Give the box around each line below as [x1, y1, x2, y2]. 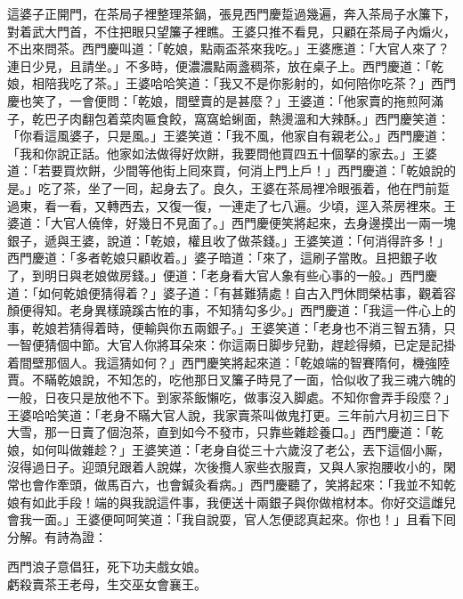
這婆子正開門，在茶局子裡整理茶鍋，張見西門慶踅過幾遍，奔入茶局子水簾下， [7, 4, 456, 22]
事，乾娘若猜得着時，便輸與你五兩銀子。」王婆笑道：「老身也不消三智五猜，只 [7, 318, 456, 336]
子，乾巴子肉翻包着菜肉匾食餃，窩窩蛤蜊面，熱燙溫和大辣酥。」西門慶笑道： [7, 109, 450, 127]
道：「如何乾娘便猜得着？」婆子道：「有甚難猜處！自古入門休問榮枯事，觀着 [7, 283, 443, 302]
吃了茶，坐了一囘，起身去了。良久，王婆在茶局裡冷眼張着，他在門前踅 [37, 178, 450, 197]
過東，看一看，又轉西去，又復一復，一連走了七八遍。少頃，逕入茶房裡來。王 [7, 196, 456, 215]
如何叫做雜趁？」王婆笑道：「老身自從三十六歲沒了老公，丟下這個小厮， [31, 440, 450, 458]
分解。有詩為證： [7, 527, 107, 546]
